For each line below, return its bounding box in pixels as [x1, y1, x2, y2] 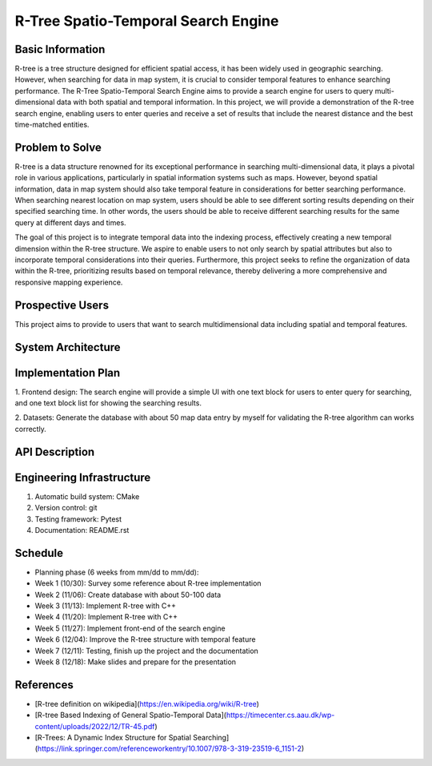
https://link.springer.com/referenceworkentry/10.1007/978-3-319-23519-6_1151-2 [37, 744, 302, 753]
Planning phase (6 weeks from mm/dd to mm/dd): [34, 567, 199, 577]
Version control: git [34, 503, 98, 513]
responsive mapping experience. [14, 277, 123, 287]
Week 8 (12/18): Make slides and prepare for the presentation [34, 657, 236, 667]
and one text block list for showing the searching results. [14, 398, 202, 408]
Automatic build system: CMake [34, 491, 140, 501]
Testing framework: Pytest [34, 514, 122, 524]
